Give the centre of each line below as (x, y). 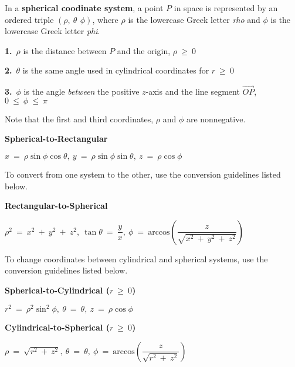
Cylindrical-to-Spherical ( (57, 327)
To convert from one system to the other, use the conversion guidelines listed (143, 174)
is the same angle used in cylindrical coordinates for (116, 70)
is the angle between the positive (82, 91)
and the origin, (144, 50)
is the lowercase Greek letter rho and (194, 19)
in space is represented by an (226, 8)
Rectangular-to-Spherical (56, 206)
